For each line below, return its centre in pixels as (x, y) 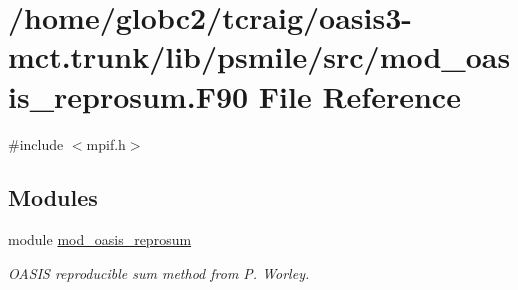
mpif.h (106, 143)
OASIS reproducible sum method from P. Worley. (159, 272)
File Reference (359, 95)
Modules (53, 197)
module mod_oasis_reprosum (100, 239)
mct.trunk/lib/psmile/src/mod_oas (259, 56)
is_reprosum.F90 (128, 95)
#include (36, 143)
